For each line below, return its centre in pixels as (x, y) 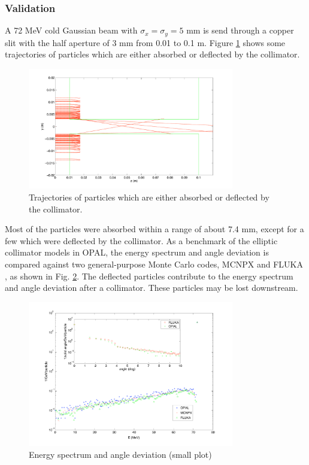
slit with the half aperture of (57, 42)
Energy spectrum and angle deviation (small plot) (120, 454)
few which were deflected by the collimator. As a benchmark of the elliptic (141, 240)
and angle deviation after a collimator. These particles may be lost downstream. (152, 288)
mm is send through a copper (240, 30)
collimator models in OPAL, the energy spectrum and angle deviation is (137, 252)
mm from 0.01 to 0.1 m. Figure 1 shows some (202, 42)
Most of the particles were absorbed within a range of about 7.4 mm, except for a (154, 229)
